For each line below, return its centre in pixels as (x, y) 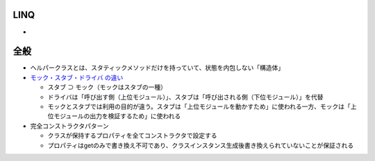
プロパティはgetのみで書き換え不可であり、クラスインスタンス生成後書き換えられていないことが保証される (201, 145)
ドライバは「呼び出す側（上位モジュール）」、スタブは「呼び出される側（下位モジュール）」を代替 (185, 97)
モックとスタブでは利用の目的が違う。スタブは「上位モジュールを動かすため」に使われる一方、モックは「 (199, 106)
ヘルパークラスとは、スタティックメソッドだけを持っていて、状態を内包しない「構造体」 (157, 68)
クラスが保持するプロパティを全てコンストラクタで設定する (133, 135)
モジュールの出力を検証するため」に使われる (117, 116)
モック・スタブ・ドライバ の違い (77, 77)
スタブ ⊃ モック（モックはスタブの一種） (107, 87)
